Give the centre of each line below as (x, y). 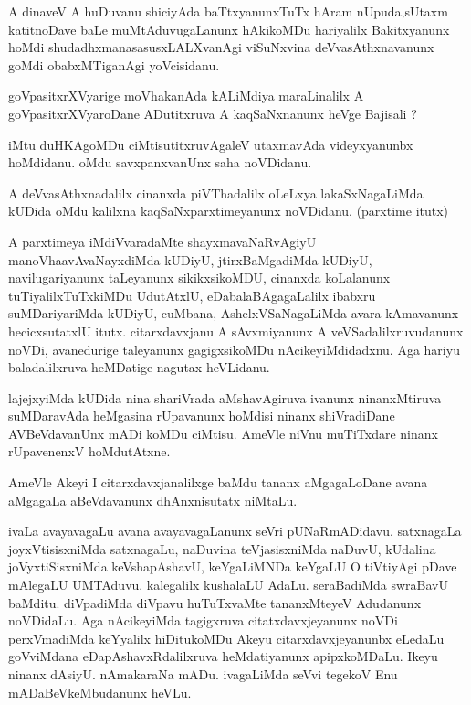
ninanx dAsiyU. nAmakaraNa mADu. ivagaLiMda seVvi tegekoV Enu (203, 674)
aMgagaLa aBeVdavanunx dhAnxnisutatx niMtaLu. (153, 500)
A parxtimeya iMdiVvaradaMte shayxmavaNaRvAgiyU (162, 241)
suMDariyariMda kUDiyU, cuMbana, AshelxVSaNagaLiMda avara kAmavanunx (234, 313)
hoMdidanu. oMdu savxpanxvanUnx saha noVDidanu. (160, 162)
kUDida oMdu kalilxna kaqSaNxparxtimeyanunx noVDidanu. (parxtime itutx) (229, 211)
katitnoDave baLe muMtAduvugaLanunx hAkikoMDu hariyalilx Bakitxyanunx (229, 29)
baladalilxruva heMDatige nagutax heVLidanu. (139, 367)
